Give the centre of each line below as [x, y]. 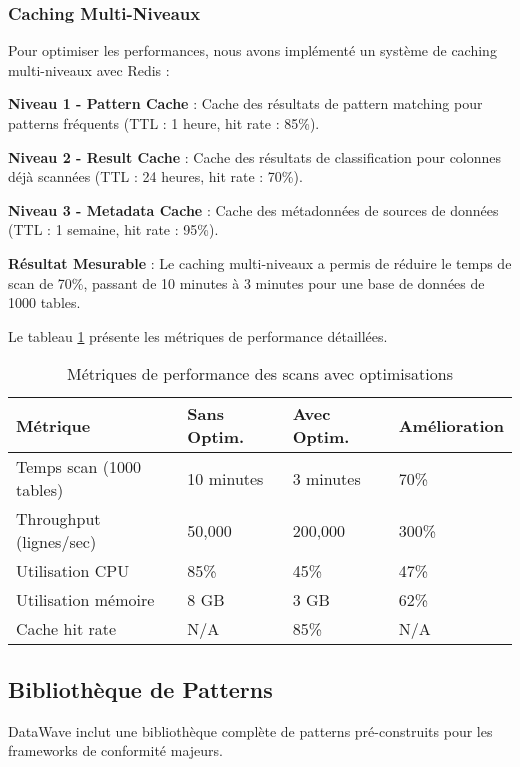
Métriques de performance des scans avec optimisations [260, 374]
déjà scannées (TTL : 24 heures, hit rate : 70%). [155, 176]
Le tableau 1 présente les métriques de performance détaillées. [198, 335]
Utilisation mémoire [85, 600]
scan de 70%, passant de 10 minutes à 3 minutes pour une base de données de [246, 282]
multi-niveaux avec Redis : [89, 69]
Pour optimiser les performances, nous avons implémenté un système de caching [252, 50]
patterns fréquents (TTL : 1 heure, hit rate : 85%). [164, 123]
